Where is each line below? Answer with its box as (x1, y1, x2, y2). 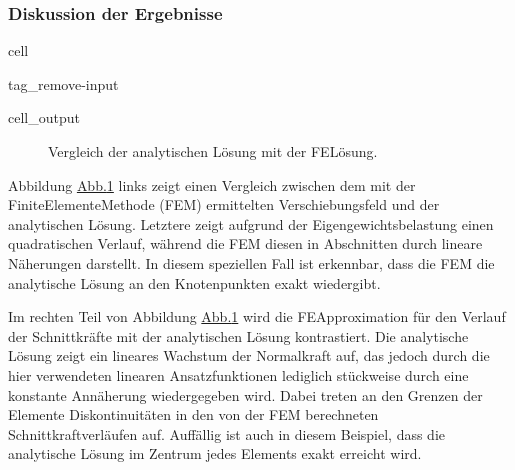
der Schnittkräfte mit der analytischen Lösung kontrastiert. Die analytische (8, 325, 469, 346)
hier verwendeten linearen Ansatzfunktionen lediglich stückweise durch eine (8, 364, 469, 385)
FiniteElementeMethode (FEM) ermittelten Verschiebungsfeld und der (8, 194, 440, 215)
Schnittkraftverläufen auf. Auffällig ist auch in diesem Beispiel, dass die (8, 423, 446, 444)
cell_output (8, 107, 80, 128)
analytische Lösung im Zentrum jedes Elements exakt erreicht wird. (8, 443, 422, 464)
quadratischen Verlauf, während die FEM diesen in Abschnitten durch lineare (8, 233, 483, 254)
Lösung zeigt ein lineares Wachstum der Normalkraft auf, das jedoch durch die (8, 345, 490, 366)
